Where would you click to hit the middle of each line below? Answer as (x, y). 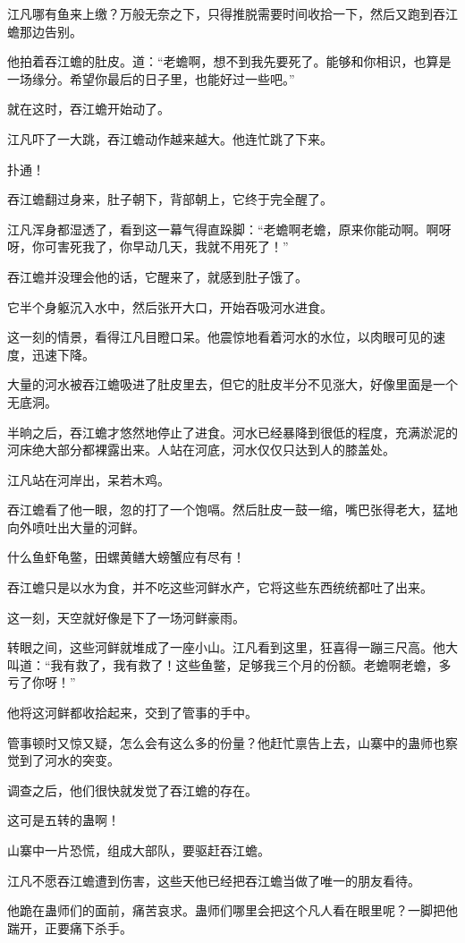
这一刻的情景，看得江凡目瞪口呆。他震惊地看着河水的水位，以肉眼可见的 (220, 337)
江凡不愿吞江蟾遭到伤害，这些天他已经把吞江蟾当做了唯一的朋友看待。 (214, 880)
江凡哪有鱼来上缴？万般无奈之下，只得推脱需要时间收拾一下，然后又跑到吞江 (232, 13)
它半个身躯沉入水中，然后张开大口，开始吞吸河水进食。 (170, 306)
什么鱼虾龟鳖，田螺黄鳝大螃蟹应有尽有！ (126, 557)
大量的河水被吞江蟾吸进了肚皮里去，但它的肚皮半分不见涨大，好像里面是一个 (232, 384)
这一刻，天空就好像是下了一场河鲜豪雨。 (126, 617)
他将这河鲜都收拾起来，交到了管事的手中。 (132, 713)
